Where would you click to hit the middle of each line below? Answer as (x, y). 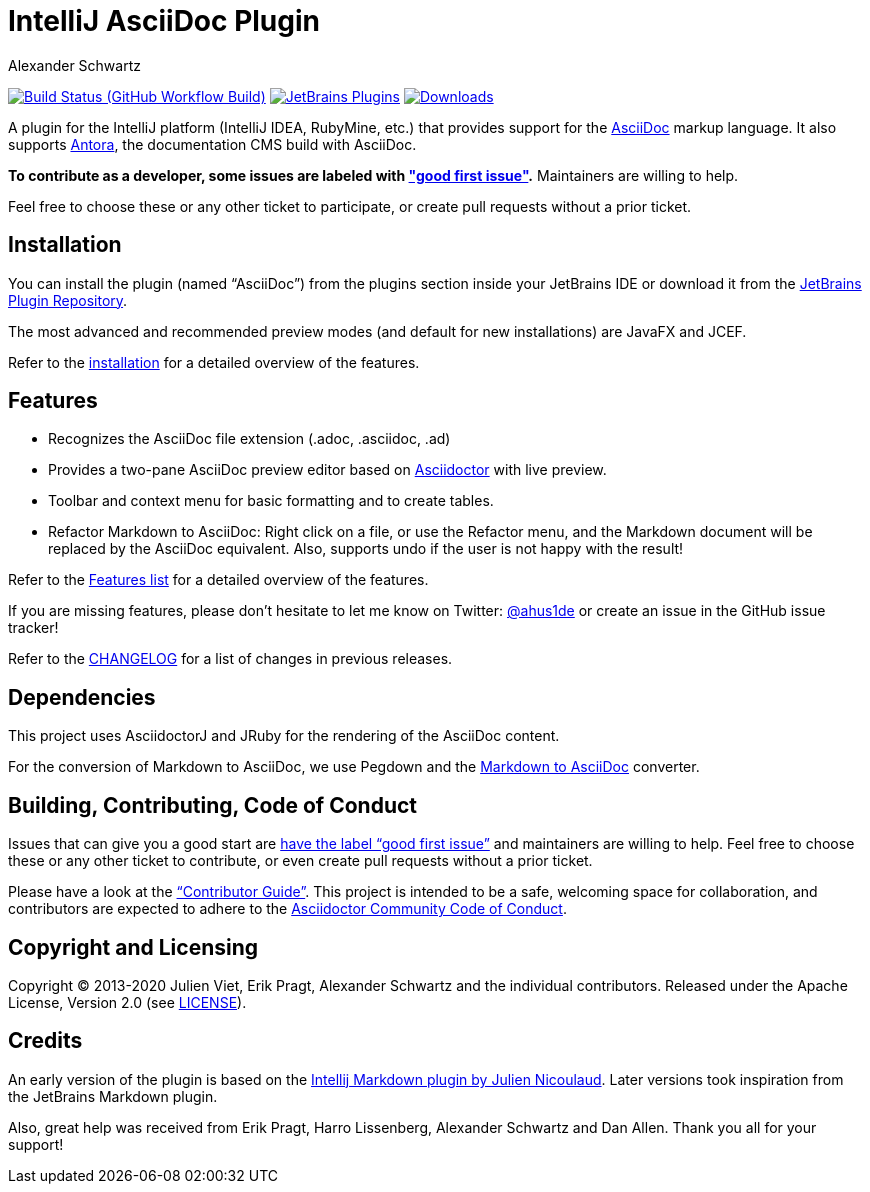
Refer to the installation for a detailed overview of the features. (214, 362)
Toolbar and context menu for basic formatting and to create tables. (271, 501)
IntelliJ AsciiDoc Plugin (164, 21)
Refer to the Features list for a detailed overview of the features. (218, 580)
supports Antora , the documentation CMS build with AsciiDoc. (212, 144)
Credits (45, 1041)
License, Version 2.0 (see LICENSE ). (127, 1002)
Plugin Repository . (68, 300)
